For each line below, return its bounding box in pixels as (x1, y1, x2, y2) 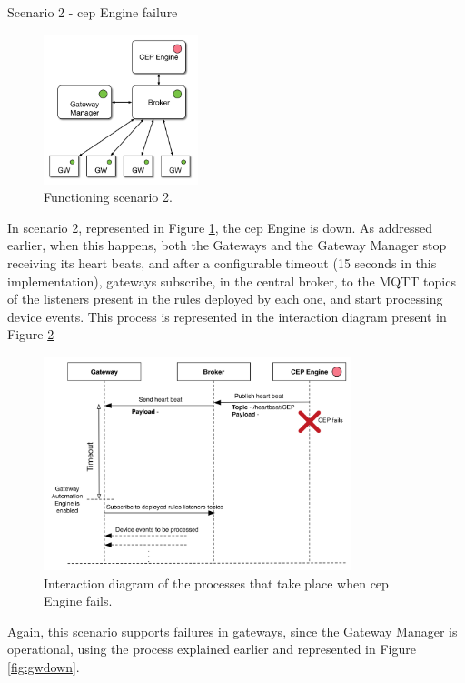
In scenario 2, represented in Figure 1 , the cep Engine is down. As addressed (7, 217, 433, 236)
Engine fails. (44, 591, 113, 610)
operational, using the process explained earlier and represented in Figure (7, 639, 416, 658)
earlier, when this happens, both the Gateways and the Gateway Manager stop (7, 236, 447, 255)
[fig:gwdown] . (7, 658, 80, 677)
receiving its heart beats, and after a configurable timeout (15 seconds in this (7, 253, 437, 272)
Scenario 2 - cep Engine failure (7, 3, 178, 21)
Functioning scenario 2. (44, 187, 173, 206)
